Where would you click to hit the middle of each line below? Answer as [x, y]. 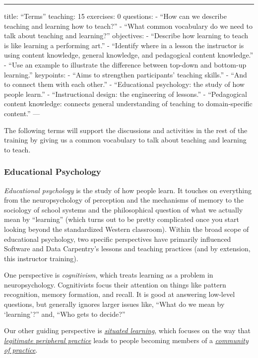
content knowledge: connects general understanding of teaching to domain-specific [128, 104]
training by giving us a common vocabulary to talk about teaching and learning [125, 140]
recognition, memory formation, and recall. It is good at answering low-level [120, 294]
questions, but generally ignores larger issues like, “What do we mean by [114, 304]
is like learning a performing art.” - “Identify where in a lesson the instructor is [124, 45]
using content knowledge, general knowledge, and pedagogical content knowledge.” [129, 55]
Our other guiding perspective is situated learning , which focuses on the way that [128, 330]
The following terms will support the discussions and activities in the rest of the [126, 130]
